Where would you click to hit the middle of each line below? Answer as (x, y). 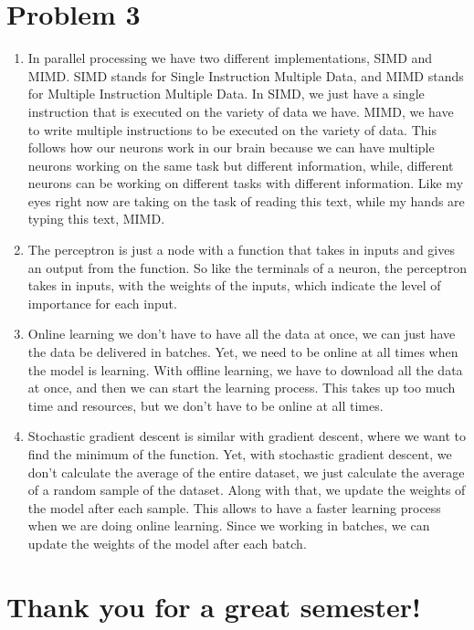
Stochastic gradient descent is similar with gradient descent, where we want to (247, 436)
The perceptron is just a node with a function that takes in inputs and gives (241, 250)
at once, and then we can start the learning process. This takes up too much (242, 388)
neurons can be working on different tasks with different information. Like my (246, 183)
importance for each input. (102, 303)
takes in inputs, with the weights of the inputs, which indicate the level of (234, 285)
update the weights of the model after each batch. (167, 543)
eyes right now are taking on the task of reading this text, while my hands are (246, 200)
